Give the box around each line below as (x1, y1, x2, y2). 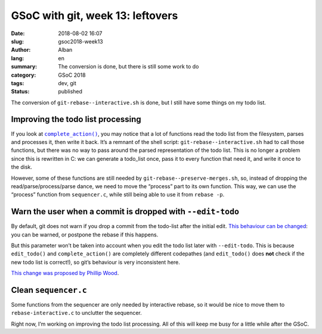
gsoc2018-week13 (58, 38, 104, 45)
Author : (11, 46, 31, 54)
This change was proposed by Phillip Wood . (11, 270, 119, 277)
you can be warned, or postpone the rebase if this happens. (11, 231, 159, 238)
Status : (11, 88, 30, 95)
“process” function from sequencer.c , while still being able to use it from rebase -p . (11, 191, 225, 198)
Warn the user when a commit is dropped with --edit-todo (11, 207, 240, 217)
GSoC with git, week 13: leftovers (11, 9, 178, 22)
